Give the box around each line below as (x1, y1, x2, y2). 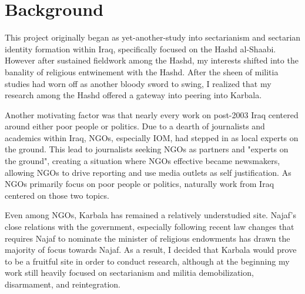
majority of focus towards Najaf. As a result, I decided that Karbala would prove (5, 243, 297, 256)
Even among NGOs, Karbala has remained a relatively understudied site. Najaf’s (5, 209, 296, 221)
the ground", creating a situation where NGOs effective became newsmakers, (5, 155, 280, 167)
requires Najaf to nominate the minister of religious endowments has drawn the (5, 232, 290, 244)
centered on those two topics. (5, 189, 109, 201)
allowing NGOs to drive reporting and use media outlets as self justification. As (5, 166, 291, 178)
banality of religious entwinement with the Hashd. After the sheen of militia (5, 65, 279, 78)
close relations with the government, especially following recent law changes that (5, 220, 294, 233)
